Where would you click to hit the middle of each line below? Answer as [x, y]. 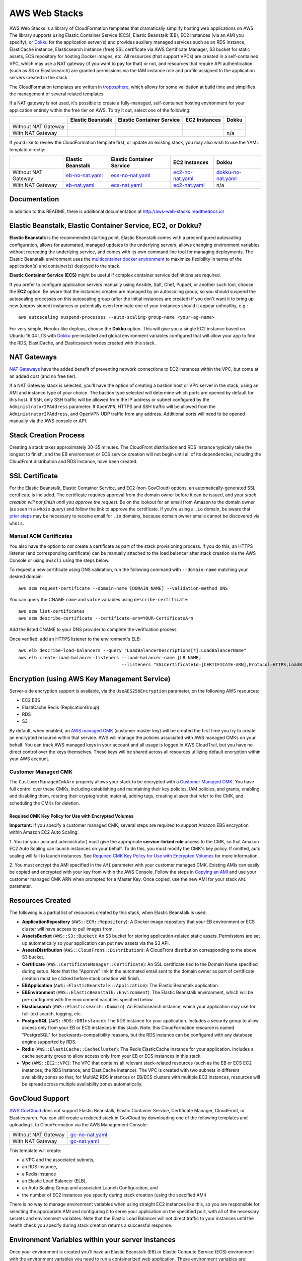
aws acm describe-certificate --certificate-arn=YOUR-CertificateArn [106, 618]
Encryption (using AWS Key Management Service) [90, 679]
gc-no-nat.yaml [89, 1134]
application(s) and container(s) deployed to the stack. [65, 266]
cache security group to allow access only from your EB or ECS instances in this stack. [112, 1056]
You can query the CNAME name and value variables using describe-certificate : [99, 600]
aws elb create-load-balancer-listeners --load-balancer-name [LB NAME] [110, 657]
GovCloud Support [39, 1099]
